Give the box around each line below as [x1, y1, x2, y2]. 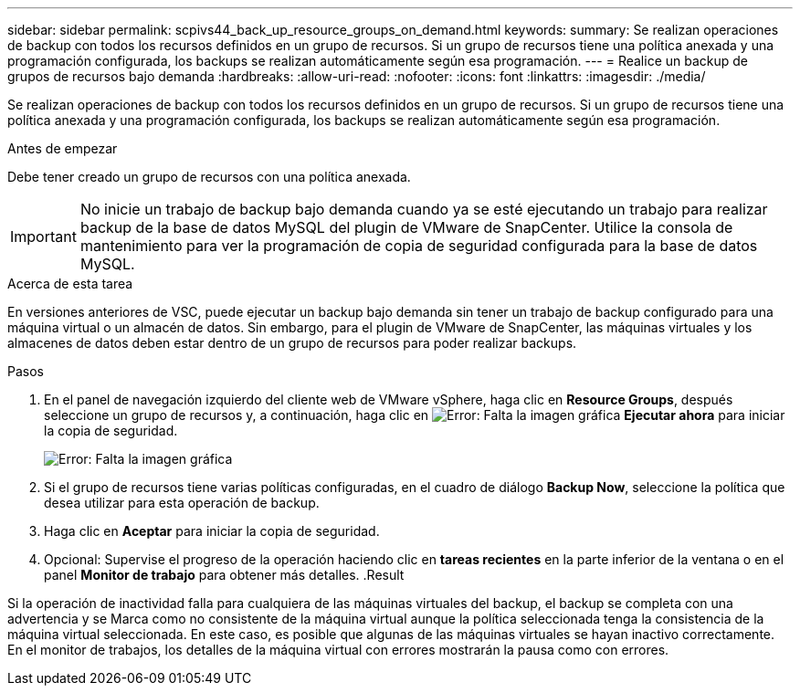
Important [10, 227, 77, 246]
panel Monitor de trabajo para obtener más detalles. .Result [44, 567, 405, 583]
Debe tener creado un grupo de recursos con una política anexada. [7, 169, 411, 184]
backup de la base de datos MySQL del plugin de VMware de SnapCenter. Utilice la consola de [79, 218, 733, 236]
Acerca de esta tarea [7, 276, 133, 291]
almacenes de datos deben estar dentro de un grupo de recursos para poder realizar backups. [7, 335, 577, 351]
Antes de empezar [7, 141, 118, 156]
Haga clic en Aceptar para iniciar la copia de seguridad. [44, 523, 380, 539]
